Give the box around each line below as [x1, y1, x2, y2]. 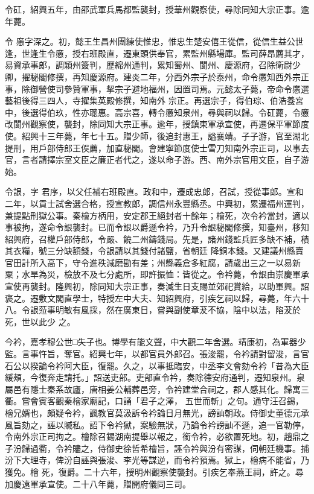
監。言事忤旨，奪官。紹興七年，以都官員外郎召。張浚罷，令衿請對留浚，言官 [5, 347, 309, 360]
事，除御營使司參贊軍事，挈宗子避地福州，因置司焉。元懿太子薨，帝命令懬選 [5, 82, 309, 95]
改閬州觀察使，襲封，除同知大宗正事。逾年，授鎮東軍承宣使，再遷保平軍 [5, 118, 292, 130]
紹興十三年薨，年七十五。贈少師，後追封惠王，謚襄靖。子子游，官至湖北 [21, 129, 309, 142]
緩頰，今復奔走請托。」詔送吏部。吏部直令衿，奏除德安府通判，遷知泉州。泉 [5, 371, 305, 384]
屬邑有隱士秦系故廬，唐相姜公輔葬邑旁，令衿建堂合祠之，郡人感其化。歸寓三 [5, 382, 309, 395]
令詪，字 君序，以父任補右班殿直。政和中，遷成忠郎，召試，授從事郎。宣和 [5, 185, 304, 198]
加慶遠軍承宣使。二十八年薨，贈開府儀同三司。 [5, 477, 191, 490]
